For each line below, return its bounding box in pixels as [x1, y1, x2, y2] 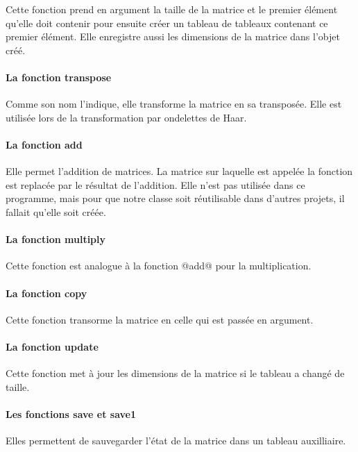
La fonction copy [6, 285, 87, 300]
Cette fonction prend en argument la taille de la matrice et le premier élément [6, 2, 338, 16]
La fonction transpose [6, 69, 112, 84]
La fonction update [6, 339, 99, 353]
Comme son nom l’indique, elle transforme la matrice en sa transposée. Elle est [6, 97, 342, 111]
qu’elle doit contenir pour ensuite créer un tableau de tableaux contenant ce [6, 15, 328, 30]
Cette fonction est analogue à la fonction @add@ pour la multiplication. [6, 258, 312, 273]
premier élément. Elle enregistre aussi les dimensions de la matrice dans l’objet [6, 29, 340, 44]
